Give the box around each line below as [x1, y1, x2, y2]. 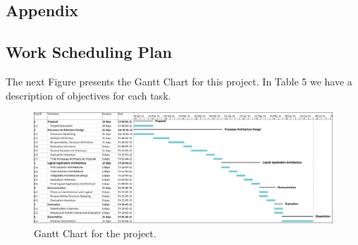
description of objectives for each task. [6, 88, 171, 102]
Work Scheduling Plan [6, 41, 172, 63]
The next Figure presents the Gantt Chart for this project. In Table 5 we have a [6, 73, 352, 88]
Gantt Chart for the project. [34, 225, 156, 240]
